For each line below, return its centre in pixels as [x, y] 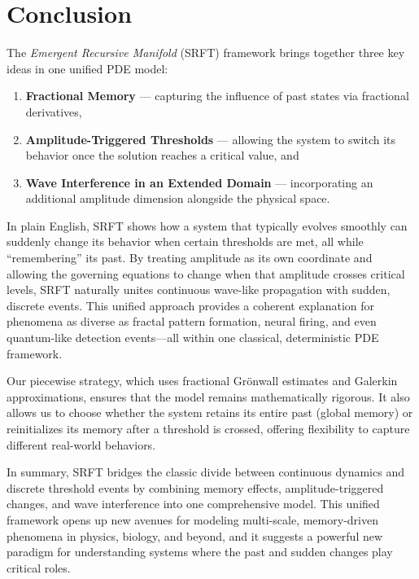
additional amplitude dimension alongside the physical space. [178, 198]
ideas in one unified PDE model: [87, 68]
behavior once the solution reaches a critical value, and [162, 155]
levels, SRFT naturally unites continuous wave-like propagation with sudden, [199, 289]
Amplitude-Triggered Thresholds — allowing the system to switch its [211, 139]
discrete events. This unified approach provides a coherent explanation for [191, 305]
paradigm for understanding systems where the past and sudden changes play [200, 552]
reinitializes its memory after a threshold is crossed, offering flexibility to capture [208, 428]
